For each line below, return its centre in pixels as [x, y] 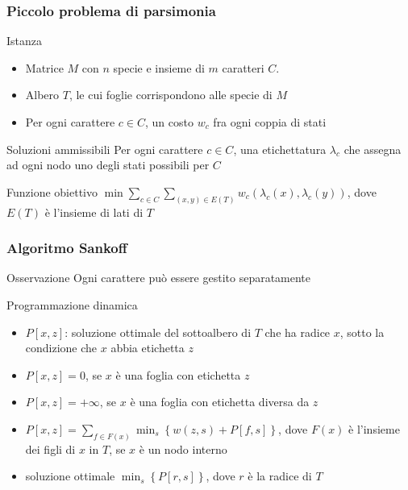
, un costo [169, 122]
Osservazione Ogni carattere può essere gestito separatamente [159, 278]
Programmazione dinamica [72, 305]
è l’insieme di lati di [94, 212]
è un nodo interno [183, 448]
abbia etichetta [148, 348]
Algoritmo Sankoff [67, 248]
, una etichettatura [280, 149]
